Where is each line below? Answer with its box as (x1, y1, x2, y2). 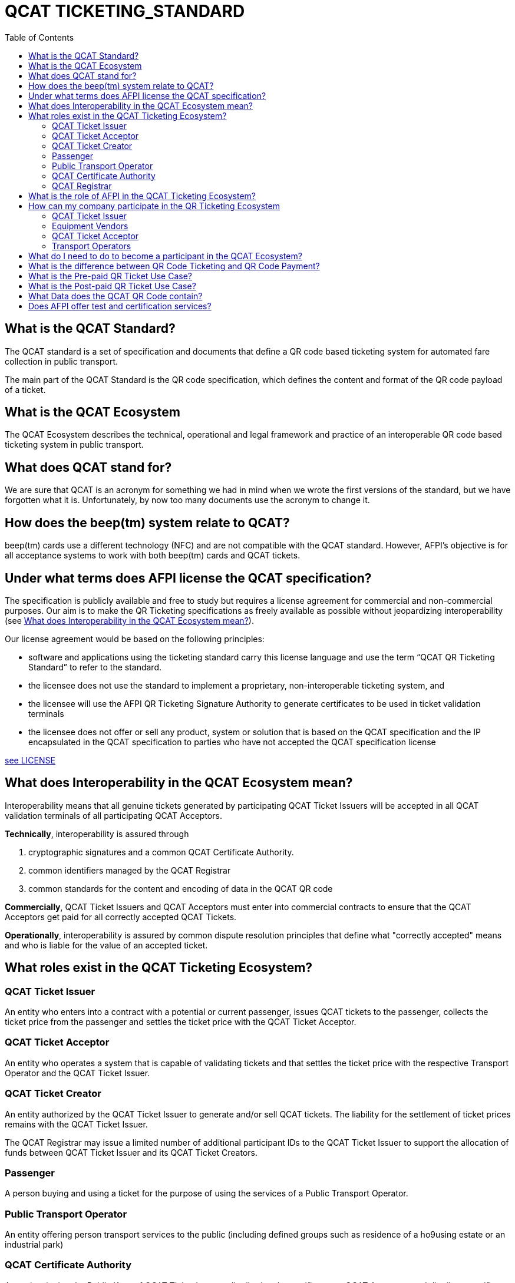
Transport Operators (52, 240, 131, 251)
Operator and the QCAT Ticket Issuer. (5, 1067, 150, 1078)
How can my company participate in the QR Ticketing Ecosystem (28, 200, 280, 211)
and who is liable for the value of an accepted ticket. (5, 940, 208, 950)
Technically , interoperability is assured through (5, 828, 189, 839)
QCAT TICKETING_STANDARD (5, 1, 245, 21)
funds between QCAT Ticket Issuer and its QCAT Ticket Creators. (5, 1147, 257, 1158)
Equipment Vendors (52, 220, 128, 231)
